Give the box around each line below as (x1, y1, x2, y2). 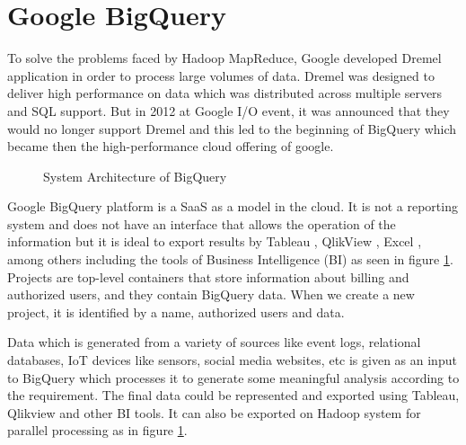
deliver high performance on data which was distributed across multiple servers (7, 84, 443, 102)
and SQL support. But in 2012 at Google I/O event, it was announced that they (7, 101, 450, 120)
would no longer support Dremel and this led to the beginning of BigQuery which (7, 119, 457, 138)
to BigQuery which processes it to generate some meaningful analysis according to (7, 368, 460, 387)
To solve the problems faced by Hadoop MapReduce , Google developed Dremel (7, 49, 442, 67)
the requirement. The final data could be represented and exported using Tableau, (7, 386, 460, 405)
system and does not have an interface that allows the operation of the (7, 214, 396, 233)
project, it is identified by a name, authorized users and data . (7, 302, 345, 321)
